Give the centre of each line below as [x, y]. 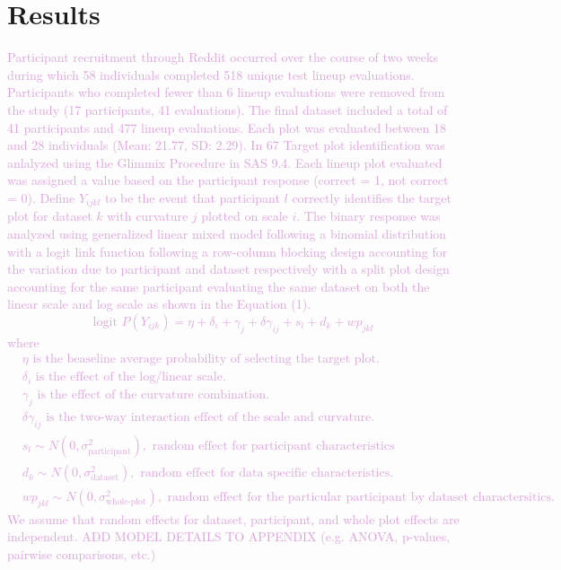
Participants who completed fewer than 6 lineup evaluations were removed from [226, 92]
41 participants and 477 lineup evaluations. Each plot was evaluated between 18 [227, 127]
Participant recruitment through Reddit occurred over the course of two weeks [223, 57]
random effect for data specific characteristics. [267, 474]
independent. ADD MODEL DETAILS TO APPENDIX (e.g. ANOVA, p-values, [229, 536]
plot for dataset [50, 216]
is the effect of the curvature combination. [153, 395]
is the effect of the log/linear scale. [131, 377]
